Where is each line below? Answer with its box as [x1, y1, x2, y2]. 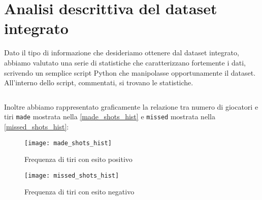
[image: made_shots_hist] [24, 139, 112, 147]
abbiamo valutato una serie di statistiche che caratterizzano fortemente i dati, [4, 57, 246, 68]
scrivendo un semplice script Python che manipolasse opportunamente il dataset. [4, 67, 256, 78]
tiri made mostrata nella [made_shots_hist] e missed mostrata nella [4, 111, 215, 122]
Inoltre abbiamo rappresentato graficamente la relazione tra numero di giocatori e [4, 101, 258, 112]
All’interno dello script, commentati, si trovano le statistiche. [4, 77, 193, 88]
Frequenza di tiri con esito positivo [24, 154, 133, 164]
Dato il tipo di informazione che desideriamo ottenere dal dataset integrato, [4, 47, 239, 58]
